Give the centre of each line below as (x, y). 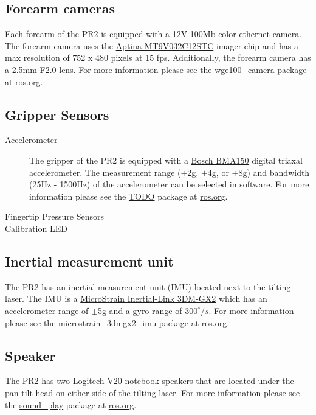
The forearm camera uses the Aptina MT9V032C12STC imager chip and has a (152, 45)
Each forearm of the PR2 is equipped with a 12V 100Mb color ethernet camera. (153, 34)
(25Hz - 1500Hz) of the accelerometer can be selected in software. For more (169, 184)
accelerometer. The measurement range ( (105, 172)
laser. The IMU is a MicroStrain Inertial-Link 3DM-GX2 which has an (136, 298)
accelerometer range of (47, 310)
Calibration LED (36, 228)
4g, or (218, 172)
